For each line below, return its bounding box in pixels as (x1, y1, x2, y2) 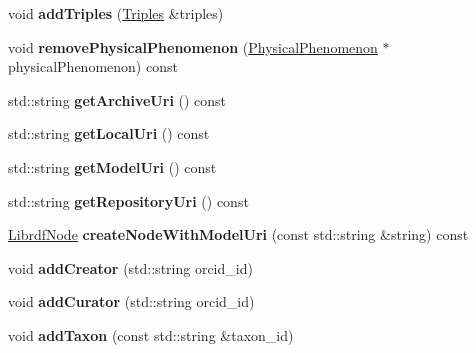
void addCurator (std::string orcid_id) (8, 291, 255, 312)
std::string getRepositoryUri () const (8, 190, 249, 211)
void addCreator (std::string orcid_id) (8, 257, 253, 278)
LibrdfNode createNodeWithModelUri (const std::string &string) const (8, 224, 469, 245)
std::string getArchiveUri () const (8, 89, 227, 110)
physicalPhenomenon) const (8, 56, 178, 77)
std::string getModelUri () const (8, 156, 217, 177)
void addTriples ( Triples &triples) (8, 3, 224, 23)
